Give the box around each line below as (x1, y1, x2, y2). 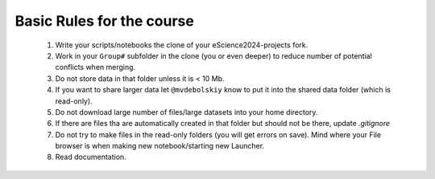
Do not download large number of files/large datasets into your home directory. (55, 107, 318, 116)
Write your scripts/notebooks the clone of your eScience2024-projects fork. (55, 40, 309, 50)
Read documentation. (55, 153, 126, 162)
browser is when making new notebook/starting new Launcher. (55, 141, 265, 151)
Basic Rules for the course (14, 12, 195, 30)
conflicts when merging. (55, 63, 136, 72)
